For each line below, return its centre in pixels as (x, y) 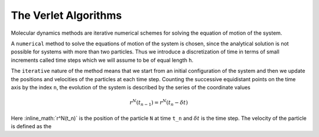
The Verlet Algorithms (66, 15)
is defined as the (31, 126)
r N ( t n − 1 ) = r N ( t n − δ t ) (159, 103)
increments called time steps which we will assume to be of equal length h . (102, 60)
